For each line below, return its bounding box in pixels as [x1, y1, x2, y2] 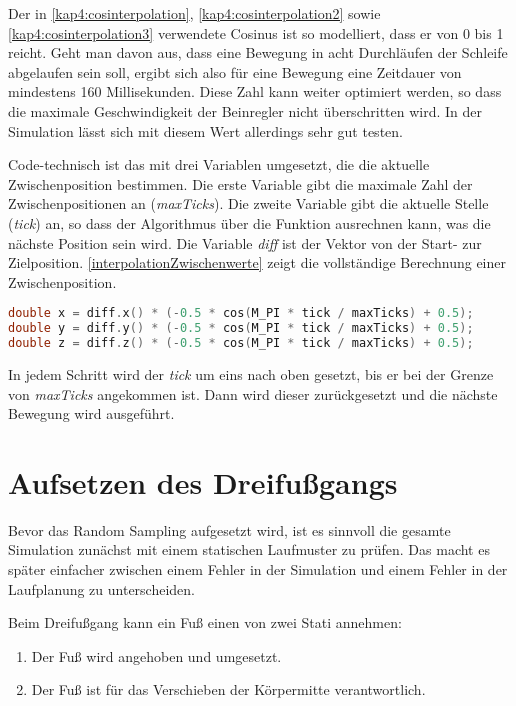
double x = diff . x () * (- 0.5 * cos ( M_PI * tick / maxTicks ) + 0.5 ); [8, 306, 474, 321]
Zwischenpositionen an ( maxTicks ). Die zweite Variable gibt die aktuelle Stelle [8, 193, 489, 214]
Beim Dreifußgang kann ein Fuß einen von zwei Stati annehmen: [8, 612, 402, 633]
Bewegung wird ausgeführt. [8, 403, 175, 424]
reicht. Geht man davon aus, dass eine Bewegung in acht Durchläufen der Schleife [8, 42, 508, 63]
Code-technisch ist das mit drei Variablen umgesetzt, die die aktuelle [8, 154, 430, 175]
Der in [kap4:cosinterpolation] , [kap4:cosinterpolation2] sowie [8, 3, 381, 23]
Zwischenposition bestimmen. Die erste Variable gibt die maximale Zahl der [8, 173, 473, 194]
